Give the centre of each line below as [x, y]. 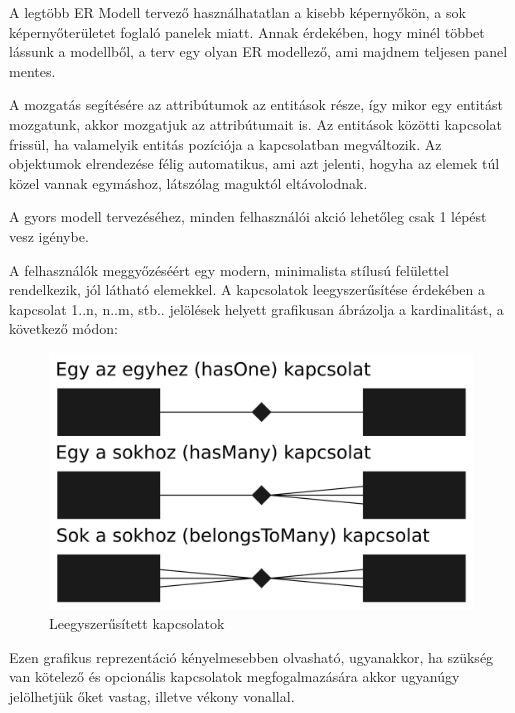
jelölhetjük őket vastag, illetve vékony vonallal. [152, 696]
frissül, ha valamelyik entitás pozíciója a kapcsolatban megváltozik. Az [225, 143]
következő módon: [63, 328]
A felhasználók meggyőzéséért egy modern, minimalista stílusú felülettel [229, 269]
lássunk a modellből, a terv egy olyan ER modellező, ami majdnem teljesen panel [258, 51]
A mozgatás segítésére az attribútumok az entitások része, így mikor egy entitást [256, 104]
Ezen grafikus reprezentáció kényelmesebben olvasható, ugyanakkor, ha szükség [251, 656]
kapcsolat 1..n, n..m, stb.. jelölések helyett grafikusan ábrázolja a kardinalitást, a [256, 308]
